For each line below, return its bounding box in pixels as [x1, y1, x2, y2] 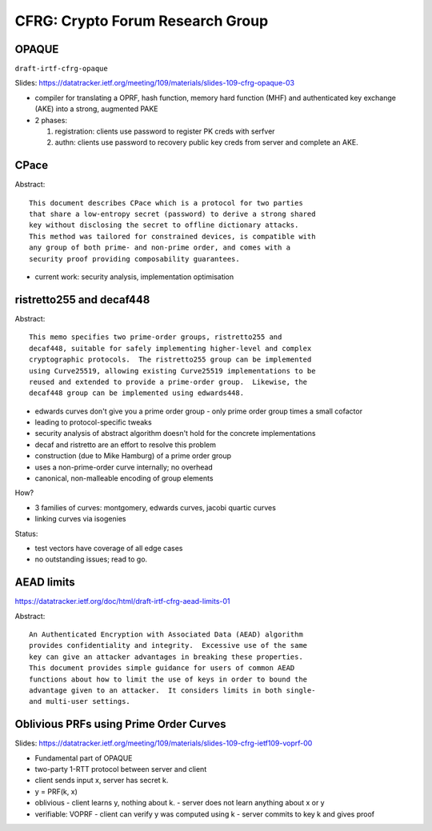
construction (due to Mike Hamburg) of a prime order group [34, 451, 232, 461]
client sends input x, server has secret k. [34, 776, 169, 785]
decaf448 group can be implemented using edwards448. [29, 389, 244, 398]
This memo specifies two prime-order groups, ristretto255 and [29, 333, 282, 342]
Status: [14, 529, 38, 538]
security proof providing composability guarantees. [29, 254, 240, 263]
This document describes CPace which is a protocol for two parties [29, 198, 303, 207]
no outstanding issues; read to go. [34, 554, 148, 564]
